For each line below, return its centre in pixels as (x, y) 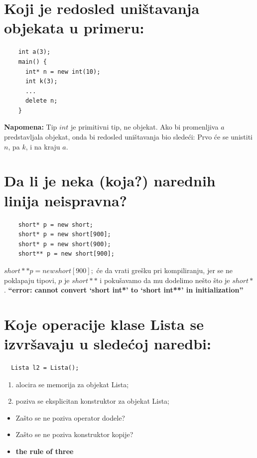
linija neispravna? (65, 200)
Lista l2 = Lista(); (45, 368)
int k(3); (41, 81)
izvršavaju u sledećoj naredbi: (108, 344)
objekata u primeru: (74, 28)
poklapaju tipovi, (30, 280)
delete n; (41, 101)
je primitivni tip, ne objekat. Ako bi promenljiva (144, 127)
